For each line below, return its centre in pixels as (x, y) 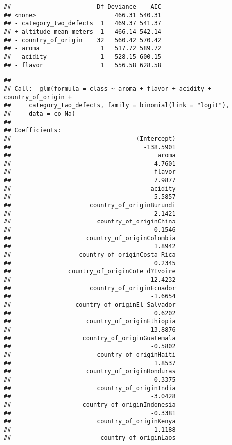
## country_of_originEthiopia (90, 322)
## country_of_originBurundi (90, 205)
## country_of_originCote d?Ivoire (90, 272)
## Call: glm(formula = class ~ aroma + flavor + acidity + (108, 89)
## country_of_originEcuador (90, 288)
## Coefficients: (33, 130)
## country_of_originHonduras (90, 371)
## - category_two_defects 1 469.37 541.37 (83, 24)
